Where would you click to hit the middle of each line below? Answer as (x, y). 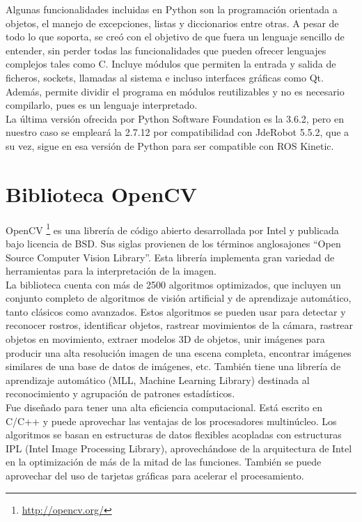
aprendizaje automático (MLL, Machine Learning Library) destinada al (158, 379)
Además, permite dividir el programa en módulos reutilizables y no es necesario (175, 91)
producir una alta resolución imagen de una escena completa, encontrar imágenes (179, 352)
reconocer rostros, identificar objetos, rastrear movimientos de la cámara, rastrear (180, 325)
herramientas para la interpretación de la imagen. (111, 271)
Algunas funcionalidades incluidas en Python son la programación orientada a (172, 9)
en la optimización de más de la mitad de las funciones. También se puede (164, 462)
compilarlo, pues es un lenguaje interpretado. (102, 105)
